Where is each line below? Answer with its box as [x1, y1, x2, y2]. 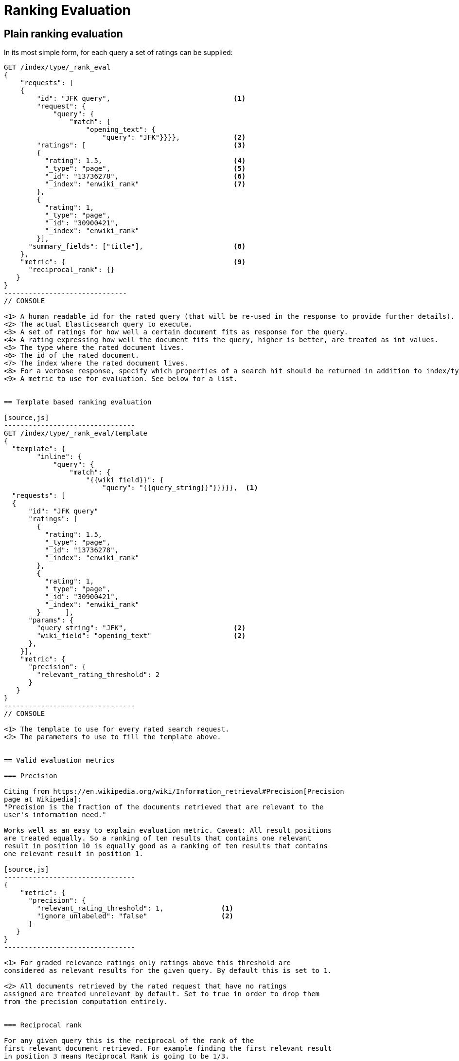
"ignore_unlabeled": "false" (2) [36, 912, 234, 920]
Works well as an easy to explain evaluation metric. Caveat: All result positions [4, 826, 332, 835]
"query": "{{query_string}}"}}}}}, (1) [102, 484, 258, 492]
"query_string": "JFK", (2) [36, 624, 246, 632]
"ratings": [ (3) [36, 141, 246, 149]
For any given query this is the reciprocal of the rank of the [4, 1037, 254, 1045]
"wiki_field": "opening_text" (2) [36, 632, 246, 640]
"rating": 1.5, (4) [45, 157, 246, 165]
